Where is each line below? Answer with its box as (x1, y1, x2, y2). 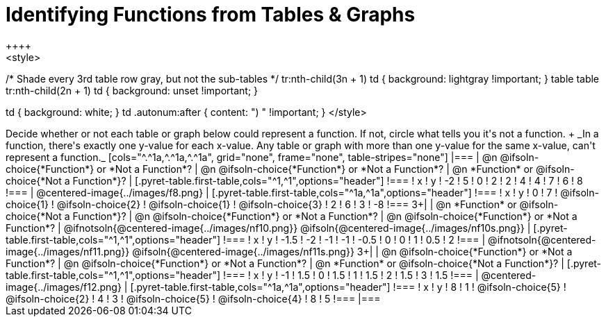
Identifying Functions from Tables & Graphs (6, 3, 416, 26)
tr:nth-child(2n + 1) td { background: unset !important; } (6, 84, 259, 96)
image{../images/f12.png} (6, 280, 122, 293)
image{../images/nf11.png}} (6, 245, 130, 257)
